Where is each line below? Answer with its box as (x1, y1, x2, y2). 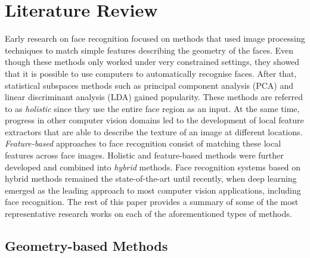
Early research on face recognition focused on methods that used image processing (5, 32, 305, 45)
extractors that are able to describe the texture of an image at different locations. (5, 125, 303, 138)
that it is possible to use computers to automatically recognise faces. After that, (5, 67, 297, 79)
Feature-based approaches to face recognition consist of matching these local (5, 137, 281, 150)
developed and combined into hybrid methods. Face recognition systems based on (5, 160, 301, 173)
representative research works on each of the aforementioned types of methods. (5, 207, 292, 220)
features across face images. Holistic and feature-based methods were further (5, 149, 284, 161)
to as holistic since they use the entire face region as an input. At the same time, (5, 102, 300, 114)
